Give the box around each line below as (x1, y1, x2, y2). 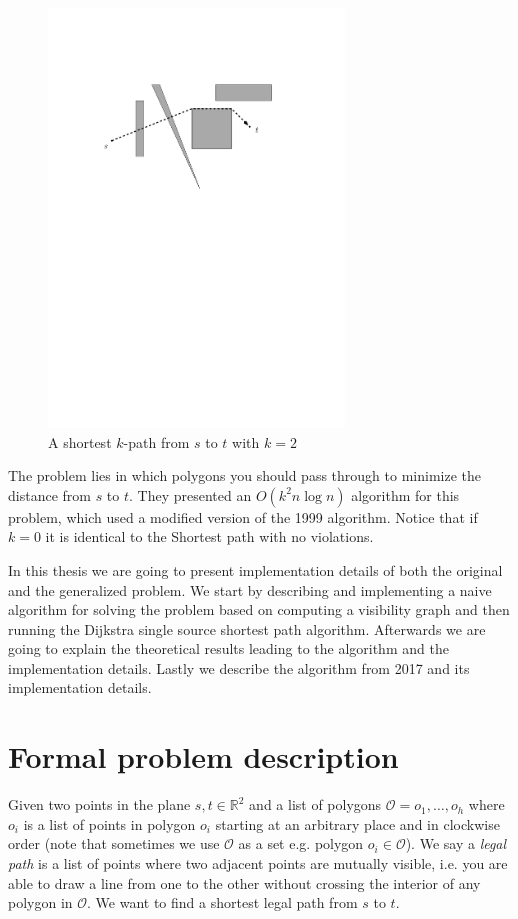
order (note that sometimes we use (8, 833, 220, 854)
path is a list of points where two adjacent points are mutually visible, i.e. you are (8, 852, 508, 873)
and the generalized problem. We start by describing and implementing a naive (8, 579, 492, 600)
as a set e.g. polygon (238, 833, 364, 854)
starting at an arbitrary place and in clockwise (215, 813, 500, 834)
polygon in (8, 892, 73, 913)
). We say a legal (405, 833, 507, 854)
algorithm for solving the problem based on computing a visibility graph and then (8, 599, 510, 620)
